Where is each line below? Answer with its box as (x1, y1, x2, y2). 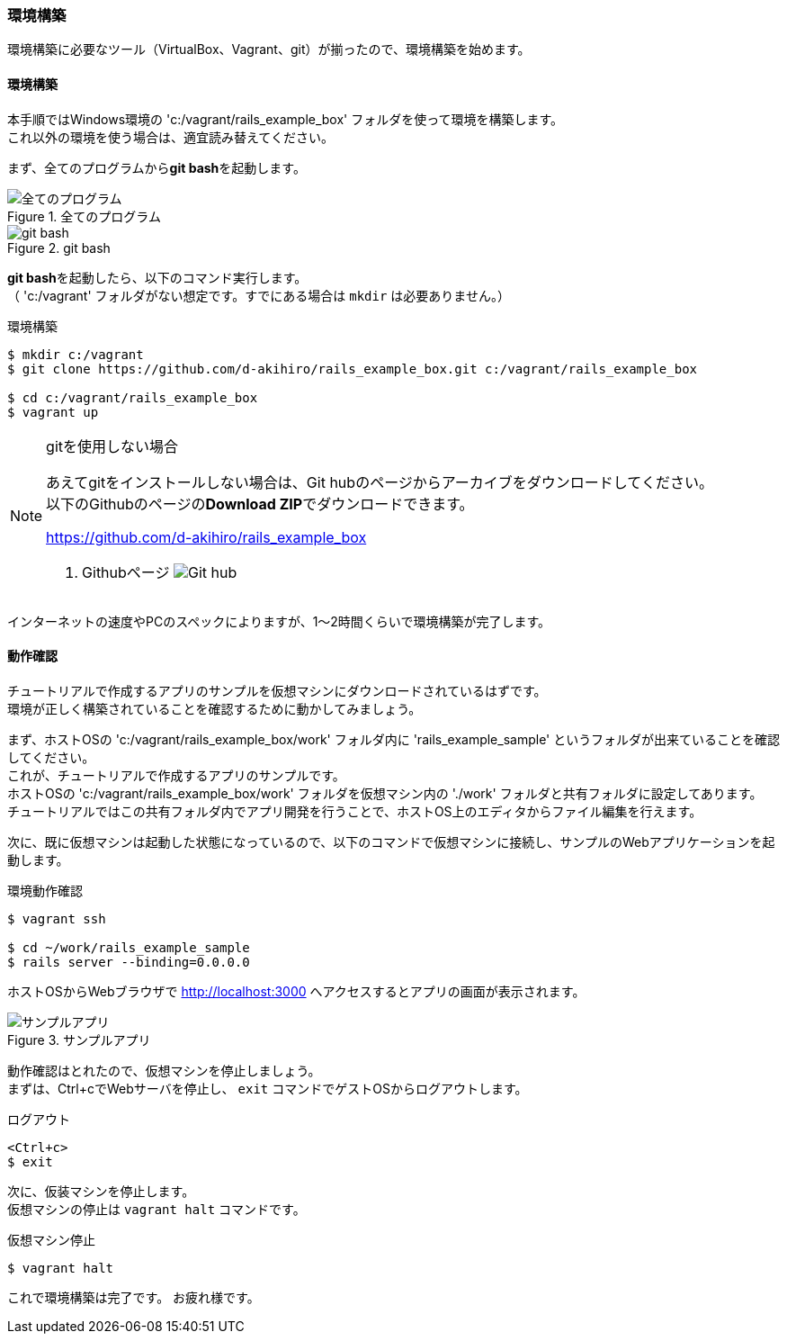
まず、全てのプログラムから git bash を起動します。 (7, 159, 306, 175)
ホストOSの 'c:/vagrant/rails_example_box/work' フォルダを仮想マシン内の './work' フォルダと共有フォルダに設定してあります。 (7, 785, 763, 801)
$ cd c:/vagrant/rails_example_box (7, 390, 258, 405)
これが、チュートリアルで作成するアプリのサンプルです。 (7, 767, 345, 783)
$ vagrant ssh (7, 911, 106, 926)
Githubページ (82, 562, 170, 581)
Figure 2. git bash (7, 239, 111, 256)
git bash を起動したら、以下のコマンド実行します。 (7, 269, 308, 285)
